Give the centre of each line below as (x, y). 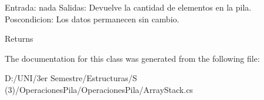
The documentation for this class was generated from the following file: (132, 58)
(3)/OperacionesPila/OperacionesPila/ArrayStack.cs (99, 89)
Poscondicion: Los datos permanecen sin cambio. (92, 19)
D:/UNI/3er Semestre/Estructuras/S (71, 78)
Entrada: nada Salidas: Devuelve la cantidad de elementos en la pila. (128, 7)
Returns (19, 39)
